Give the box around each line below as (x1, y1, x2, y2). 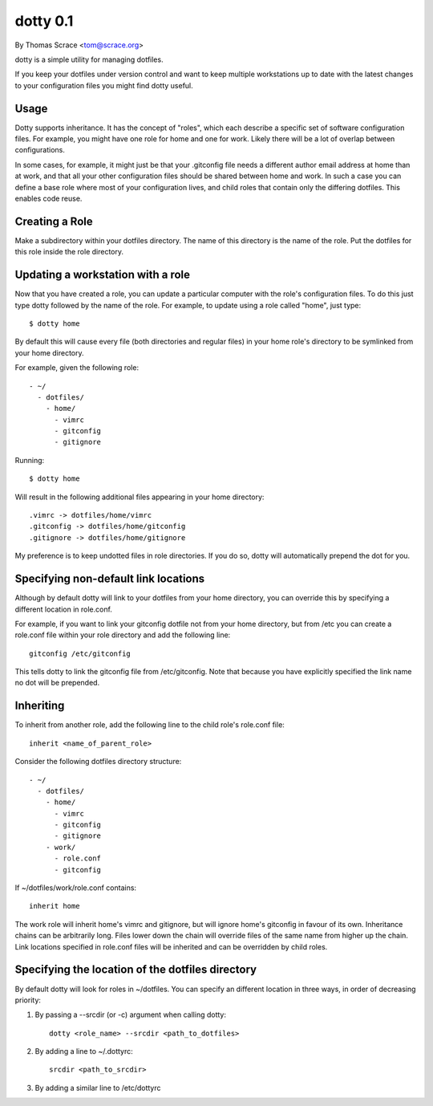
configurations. (14, 145, 66, 155)
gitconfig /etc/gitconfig (29, 649, 132, 658)
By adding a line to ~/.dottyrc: (34, 1047, 134, 1056)
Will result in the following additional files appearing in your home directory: (14, 492, 265, 502)
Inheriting (14, 699, 65, 713)
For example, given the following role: (14, 363, 140, 372)
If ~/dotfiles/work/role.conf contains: (14, 883, 136, 893)
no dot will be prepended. (14, 678, 100, 688)
